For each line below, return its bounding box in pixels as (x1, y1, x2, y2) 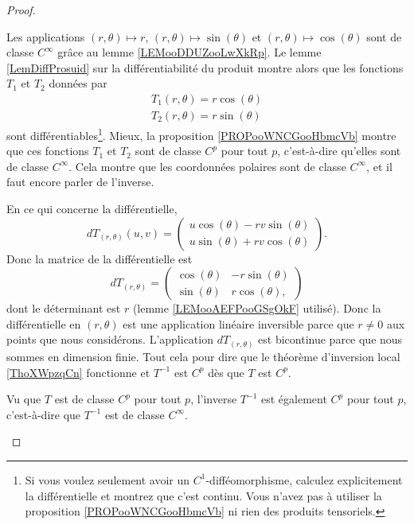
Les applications (6, 28, 85, 45)
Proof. (6, 2, 36, 17)
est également (261, 391, 327, 407)
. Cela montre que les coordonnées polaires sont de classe (68, 157, 346, 174)
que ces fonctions (6, 142, 89, 159)
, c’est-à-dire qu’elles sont (277, 142, 401, 159)
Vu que (6, 391, 41, 407)
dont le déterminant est (6, 300, 121, 317)
